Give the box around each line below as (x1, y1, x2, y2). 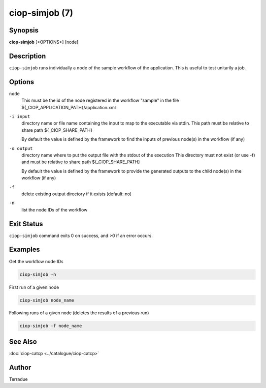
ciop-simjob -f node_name (19, 323, 82, 329)
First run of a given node (9, 284, 59, 290)
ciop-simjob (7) (9, 7, 73, 18)
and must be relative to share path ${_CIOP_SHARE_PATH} (21, 159, 140, 165)
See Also (9, 337, 37, 346)
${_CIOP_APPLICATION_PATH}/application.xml (21, 104, 116, 110)
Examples (9, 245, 40, 254)
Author (9, 363, 32, 371)
